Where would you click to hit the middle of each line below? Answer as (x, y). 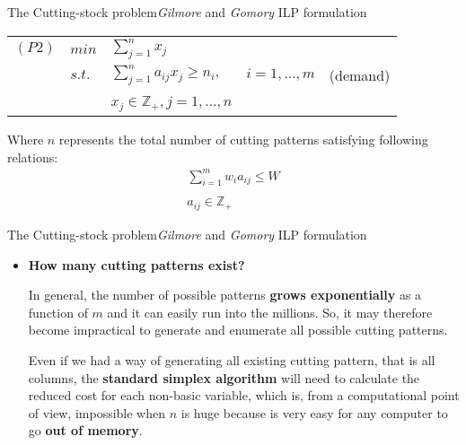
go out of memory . (85, 430)
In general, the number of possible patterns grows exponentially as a (225, 295)
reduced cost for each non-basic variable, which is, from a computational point (244, 395)
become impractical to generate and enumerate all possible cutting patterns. (238, 330)
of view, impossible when (97, 412)
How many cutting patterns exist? (136, 264)
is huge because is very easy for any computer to (314, 412)
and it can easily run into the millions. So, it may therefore (270, 312)
